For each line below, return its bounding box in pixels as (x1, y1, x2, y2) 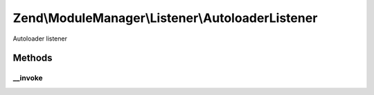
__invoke (12, 73, 43, 83)
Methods (12, 52, 53, 64)
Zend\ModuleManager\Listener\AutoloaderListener (12, 10, 318, 25)
